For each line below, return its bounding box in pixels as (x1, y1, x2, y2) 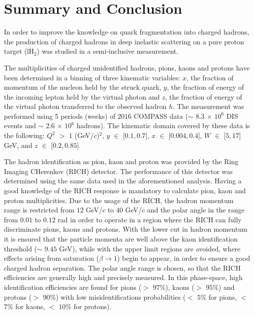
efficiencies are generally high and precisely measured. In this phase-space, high (4, 272, 243, 282)
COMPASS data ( (133, 110, 188, 121)
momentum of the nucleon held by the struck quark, (4, 82, 161, 92)
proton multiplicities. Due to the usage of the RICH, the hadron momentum (4, 195, 234, 205)
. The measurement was (172, 101, 244, 111)
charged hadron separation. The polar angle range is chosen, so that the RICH (4, 262, 241, 273)
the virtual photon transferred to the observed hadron (4, 101, 167, 111)
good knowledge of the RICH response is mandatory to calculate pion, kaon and (4, 185, 246, 196)
